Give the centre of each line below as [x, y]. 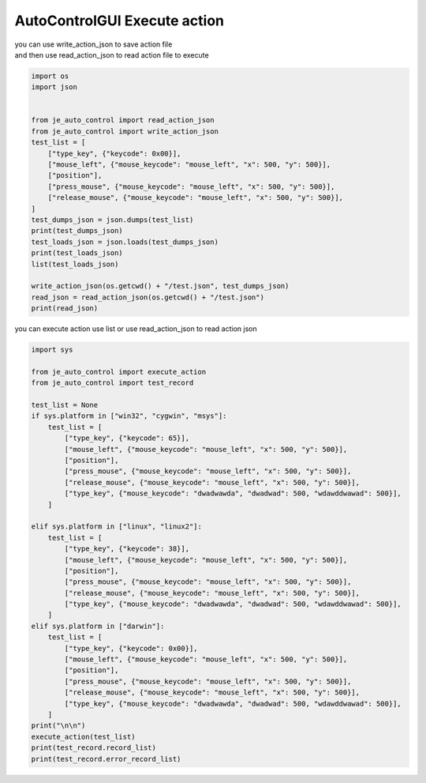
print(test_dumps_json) [77, 231]
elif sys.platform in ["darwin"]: [98, 626]
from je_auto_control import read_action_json [123, 120]
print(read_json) [65, 309]
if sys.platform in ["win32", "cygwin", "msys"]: [129, 416]
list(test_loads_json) [75, 264]
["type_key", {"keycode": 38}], [127, 549]
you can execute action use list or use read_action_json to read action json [136, 329]
